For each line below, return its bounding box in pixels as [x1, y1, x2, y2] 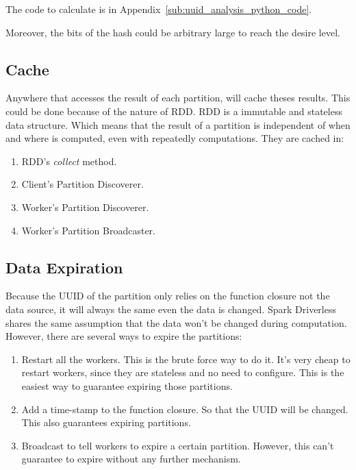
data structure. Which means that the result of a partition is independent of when [5, 117, 351, 132]
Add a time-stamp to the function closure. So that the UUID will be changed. [21, 401, 348, 416]
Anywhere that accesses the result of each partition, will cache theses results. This [5, 90, 351, 105]
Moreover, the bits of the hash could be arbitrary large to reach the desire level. [5, 25, 340, 39]
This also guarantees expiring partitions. [21, 415, 191, 430]
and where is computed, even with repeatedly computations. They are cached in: [5, 131, 344, 145]
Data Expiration [5, 256, 123, 277]
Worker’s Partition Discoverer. [21, 199, 149, 214]
